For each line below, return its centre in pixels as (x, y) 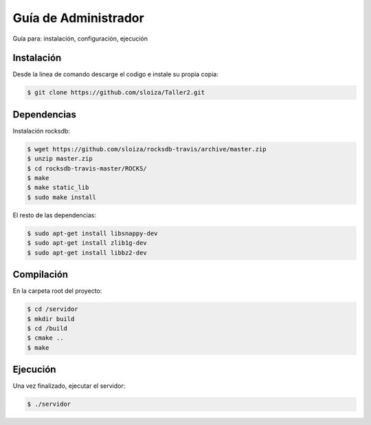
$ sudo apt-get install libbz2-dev (87, 252)
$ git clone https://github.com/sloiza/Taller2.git (116, 92)
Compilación (41, 275)
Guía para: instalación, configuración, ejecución (80, 39)
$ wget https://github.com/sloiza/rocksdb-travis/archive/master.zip (147, 149)
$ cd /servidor (53, 309)
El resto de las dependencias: (54, 215)
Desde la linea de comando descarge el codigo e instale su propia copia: (116, 74)
